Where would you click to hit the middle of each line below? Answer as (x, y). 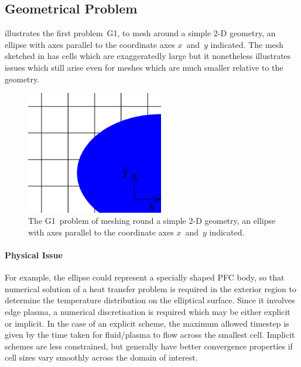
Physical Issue (34, 255)
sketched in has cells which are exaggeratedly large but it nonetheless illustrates (148, 56)
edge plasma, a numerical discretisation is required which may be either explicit (148, 311)
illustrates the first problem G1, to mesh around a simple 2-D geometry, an (140, 33)
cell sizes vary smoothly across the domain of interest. (101, 357)
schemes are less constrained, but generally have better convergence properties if (149, 346)
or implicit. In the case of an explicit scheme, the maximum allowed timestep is (147, 323)
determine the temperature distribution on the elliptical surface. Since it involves (150, 300)
